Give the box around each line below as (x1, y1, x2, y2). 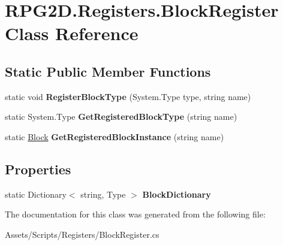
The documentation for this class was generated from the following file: (5, 208, 266, 220)
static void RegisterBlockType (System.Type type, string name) (5, 90, 251, 102)
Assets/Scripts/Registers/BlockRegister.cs (5, 228, 159, 240)
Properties (5, 159, 71, 178)
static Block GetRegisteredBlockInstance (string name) (5, 130, 224, 143)
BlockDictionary (142, 187, 211, 200)
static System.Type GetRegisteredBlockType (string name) (5, 110, 237, 123)
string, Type (80, 187, 126, 200)
